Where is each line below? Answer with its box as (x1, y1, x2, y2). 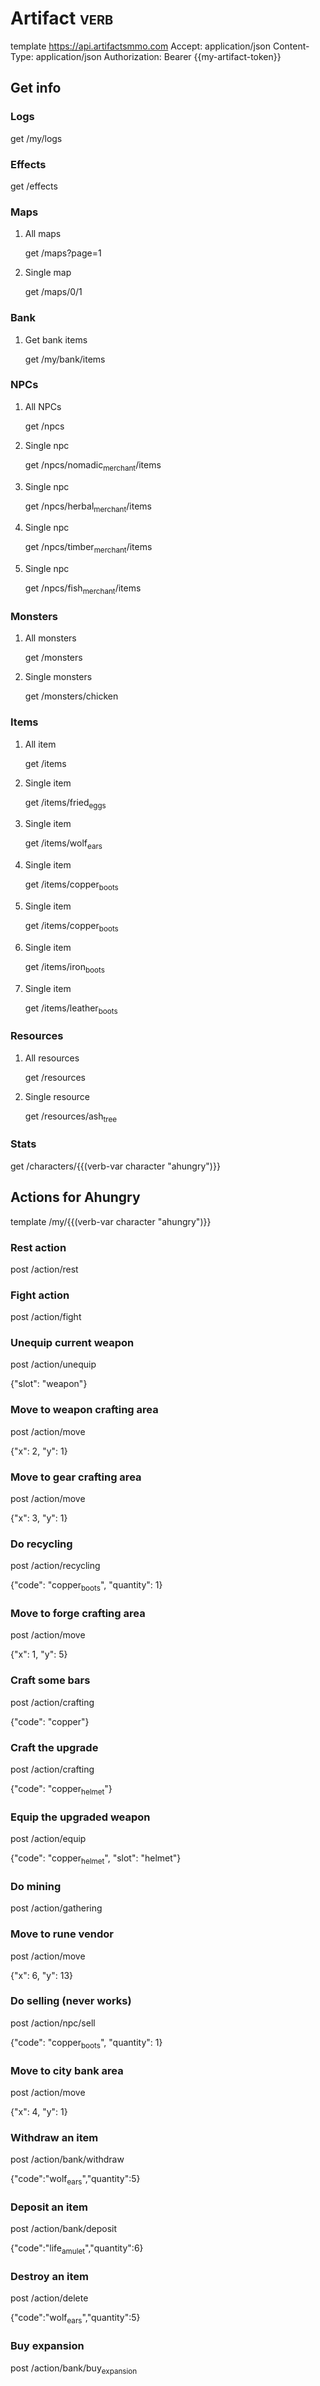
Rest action (10, 1240, 67, 1254)
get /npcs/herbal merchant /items (24, 500, 152, 514)
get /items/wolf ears (24, 837, 103, 852)
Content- (272, 40, 310, 52)
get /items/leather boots (24, 1002, 118, 1016)
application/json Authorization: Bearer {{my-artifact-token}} (35, 50, 282, 62)
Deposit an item (10, 2200, 88, 2214)
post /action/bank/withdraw (10, 2153, 125, 2166)
